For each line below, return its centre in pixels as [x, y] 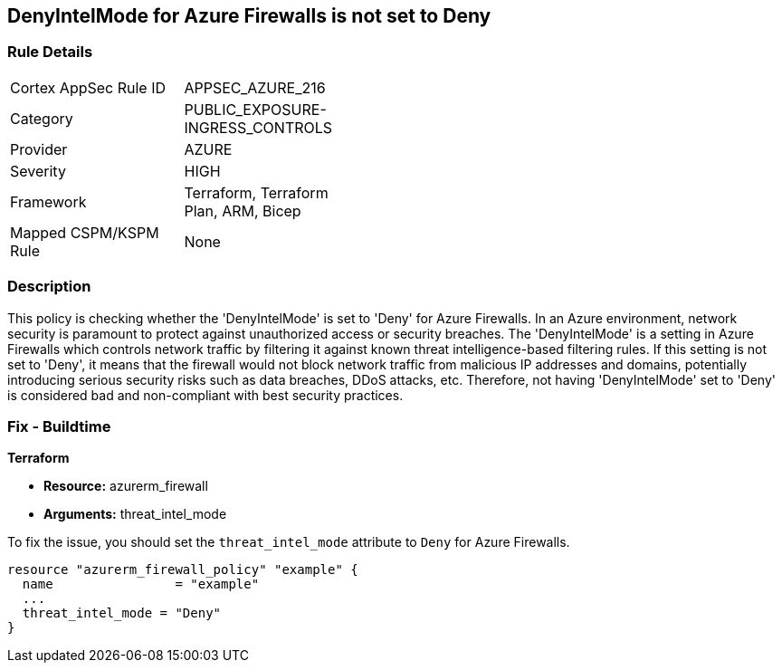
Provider [39, 149]
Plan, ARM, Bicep [243, 211]
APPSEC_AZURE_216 [255, 87]
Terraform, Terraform [256, 192]
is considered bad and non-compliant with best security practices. [205, 395]
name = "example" [141, 584]
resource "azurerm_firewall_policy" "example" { [183, 570]
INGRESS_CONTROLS [258, 127]
